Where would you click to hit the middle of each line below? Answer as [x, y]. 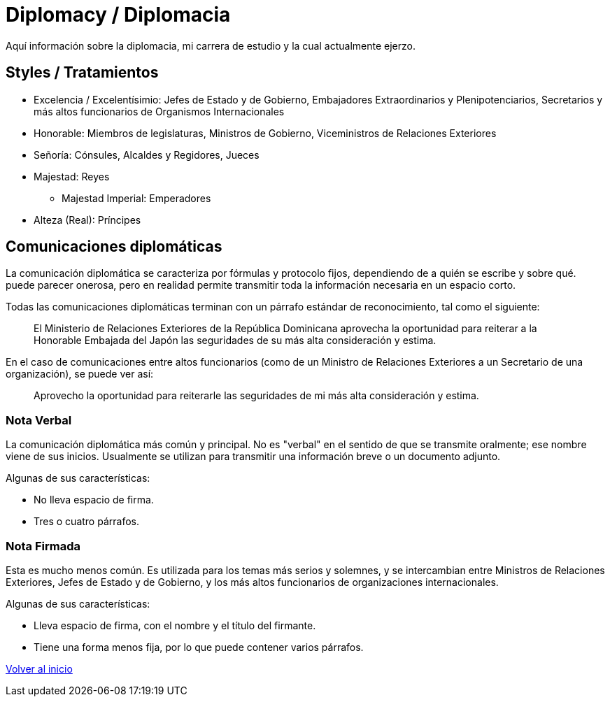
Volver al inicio [39, 668]
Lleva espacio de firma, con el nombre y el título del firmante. [175, 625]
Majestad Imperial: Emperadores [136, 198]
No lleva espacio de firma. [94, 500]
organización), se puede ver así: [80, 374]
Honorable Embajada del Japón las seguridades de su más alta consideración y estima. [235, 341]
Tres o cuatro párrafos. [86, 522]
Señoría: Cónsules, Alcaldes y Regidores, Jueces [147, 155]
